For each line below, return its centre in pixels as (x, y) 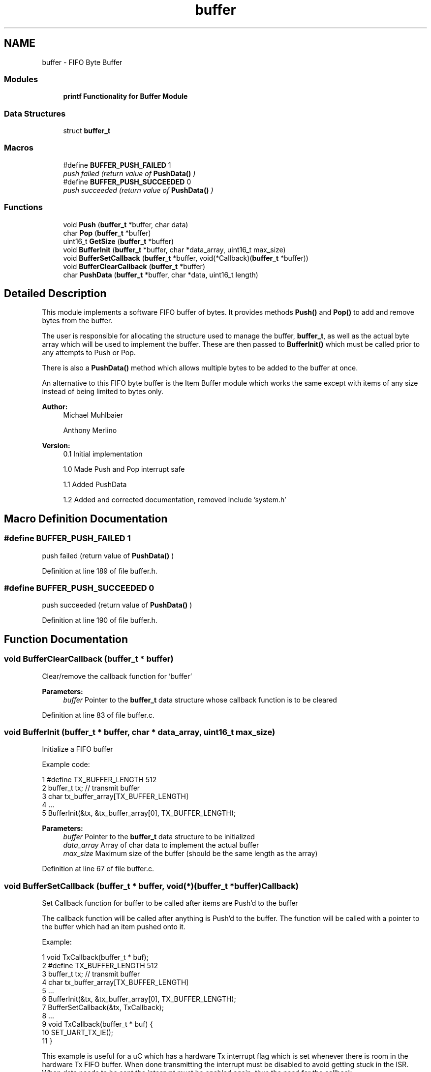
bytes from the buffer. (77, 321)
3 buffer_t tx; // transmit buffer (91, 974)
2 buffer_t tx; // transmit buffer (91, 788)
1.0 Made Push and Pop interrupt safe (124, 469)
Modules (21, 79)
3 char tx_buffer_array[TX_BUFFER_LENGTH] (115, 796)
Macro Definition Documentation (86, 519)
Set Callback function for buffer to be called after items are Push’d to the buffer (170, 903)
